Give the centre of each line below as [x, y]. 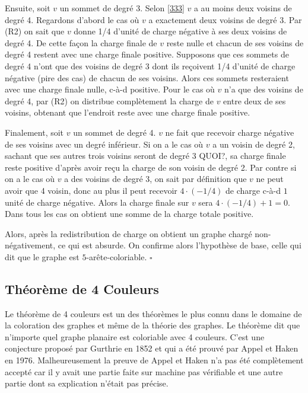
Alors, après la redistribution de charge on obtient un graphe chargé [128, 233]
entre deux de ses [255, 100]
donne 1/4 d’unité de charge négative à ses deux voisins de [180, 31]
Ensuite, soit [28, 8]
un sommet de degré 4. [115, 132]
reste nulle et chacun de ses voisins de [235, 42]
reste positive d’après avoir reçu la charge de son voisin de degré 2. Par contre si [151, 167]
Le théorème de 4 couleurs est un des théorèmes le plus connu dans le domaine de [153, 313]
